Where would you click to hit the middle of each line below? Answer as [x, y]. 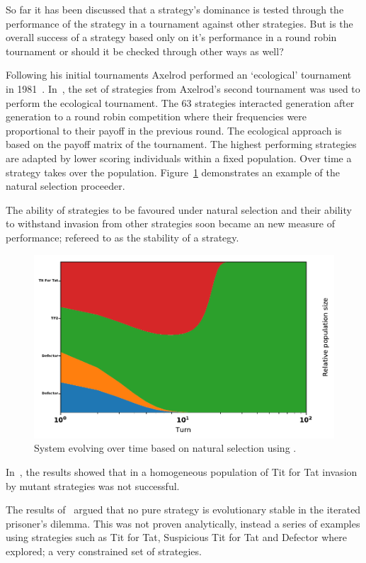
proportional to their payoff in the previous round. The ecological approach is [174, 130]
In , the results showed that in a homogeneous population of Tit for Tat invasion [182, 471]
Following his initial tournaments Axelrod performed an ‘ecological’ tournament [179, 75]
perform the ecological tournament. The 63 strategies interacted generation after [180, 102]
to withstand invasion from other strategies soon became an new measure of [170, 223]
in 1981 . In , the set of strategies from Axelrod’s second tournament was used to [183, 88]
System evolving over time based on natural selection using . [165, 448]
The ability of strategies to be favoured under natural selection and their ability [179, 209]
